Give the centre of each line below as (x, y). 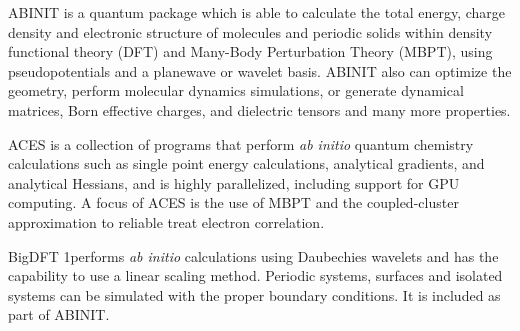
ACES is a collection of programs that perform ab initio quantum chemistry (241, 143)
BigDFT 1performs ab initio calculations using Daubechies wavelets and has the (253, 255)
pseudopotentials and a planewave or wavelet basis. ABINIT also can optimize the (260, 70)
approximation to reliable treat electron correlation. (166, 221)
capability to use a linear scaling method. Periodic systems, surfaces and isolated (255, 275)
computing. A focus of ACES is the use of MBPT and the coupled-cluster (233, 202)
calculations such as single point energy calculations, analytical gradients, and (246, 163)
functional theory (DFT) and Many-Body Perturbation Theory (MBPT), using (250, 51)
